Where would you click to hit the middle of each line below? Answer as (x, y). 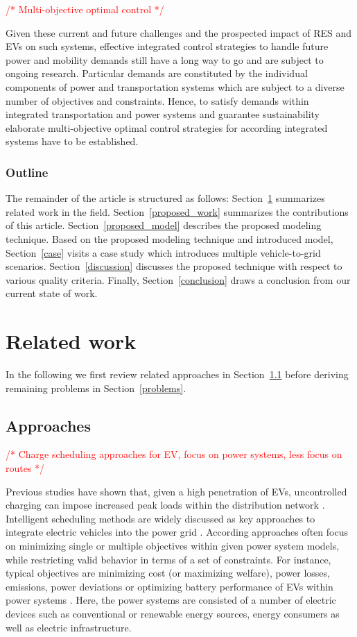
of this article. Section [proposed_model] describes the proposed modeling (164, 225)
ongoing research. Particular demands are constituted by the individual (157, 73)
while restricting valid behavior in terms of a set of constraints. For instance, (168, 559)
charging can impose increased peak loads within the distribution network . (165, 505)
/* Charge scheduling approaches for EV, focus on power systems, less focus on (174, 454)
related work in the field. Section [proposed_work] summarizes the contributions (177, 211)
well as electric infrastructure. (69, 627)
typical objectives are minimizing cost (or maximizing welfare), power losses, (168, 573)
